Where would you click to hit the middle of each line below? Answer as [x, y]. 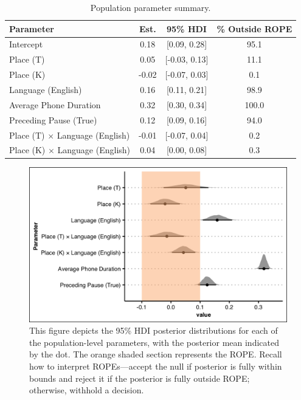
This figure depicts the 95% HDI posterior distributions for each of [154, 330]
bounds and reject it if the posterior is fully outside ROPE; [140, 378]
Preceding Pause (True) [53, 119]
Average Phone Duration [55, 104]
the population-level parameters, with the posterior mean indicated [154, 342]
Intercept [26, 44]
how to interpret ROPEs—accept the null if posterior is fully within [156, 366]
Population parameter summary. [150, 7]
